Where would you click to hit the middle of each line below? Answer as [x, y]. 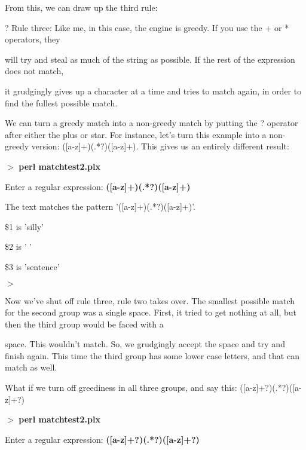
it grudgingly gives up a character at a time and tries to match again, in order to [153, 91]
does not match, [34, 71]
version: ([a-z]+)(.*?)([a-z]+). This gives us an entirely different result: [160, 146]
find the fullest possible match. [61, 102]
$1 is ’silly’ [25, 226]
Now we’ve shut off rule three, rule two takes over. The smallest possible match [150, 300]
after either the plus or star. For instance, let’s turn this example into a [136, 134]
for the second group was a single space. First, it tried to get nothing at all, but [151, 312]
